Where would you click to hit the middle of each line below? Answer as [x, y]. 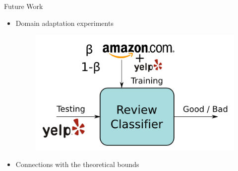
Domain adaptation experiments [64, 23]
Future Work [24, 6]
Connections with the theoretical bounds [77, 164]
